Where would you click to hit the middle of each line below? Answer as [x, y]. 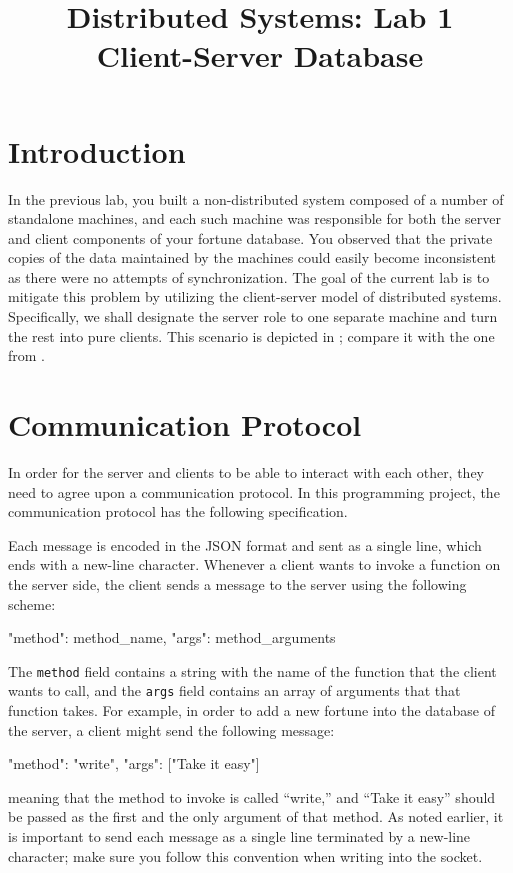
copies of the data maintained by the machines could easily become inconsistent [252, 257]
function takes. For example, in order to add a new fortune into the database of [252, 710]
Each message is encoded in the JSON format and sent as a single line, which [245, 544]
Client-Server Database [260, 55]
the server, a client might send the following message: [171, 729]
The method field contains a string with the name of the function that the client [252, 670]
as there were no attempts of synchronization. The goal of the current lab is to [249, 276]
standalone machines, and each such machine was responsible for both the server [254, 218]
